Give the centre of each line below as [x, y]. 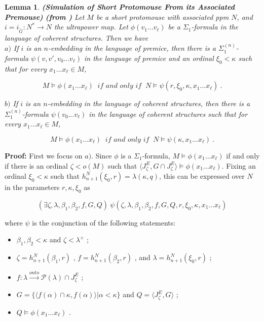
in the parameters [32, 187]
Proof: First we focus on [44, 155]
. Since [102, 155]
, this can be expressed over [202, 175]
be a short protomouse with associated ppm [162, 17]
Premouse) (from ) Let [45, 17]
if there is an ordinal [36, 165]
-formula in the [215, 27]
